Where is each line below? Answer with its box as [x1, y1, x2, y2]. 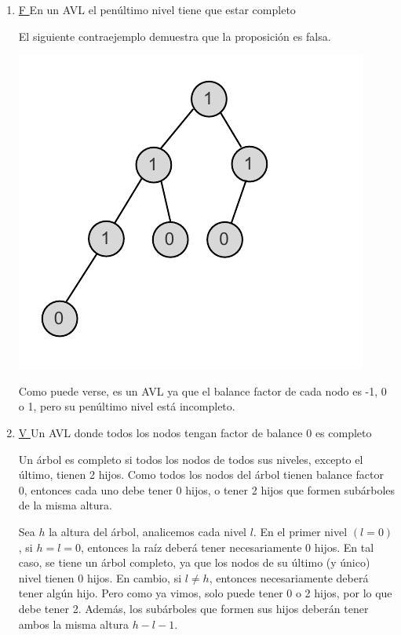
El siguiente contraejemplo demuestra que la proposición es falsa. [18, 27, 331, 44]
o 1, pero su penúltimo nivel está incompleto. [18, 398, 235, 414]
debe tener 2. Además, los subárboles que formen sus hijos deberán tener [18, 600, 369, 616]
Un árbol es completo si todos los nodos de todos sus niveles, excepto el [18, 451, 363, 467]
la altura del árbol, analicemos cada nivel [49, 523, 246, 539]
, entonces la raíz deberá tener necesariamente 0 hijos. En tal [81, 538, 374, 555]
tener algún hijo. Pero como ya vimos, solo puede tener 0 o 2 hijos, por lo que [18, 585, 392, 601]
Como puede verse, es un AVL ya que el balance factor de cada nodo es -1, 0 [18, 382, 387, 399]
